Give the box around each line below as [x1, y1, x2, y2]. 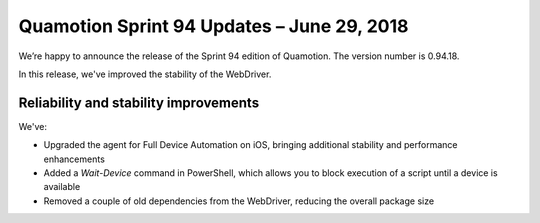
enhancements [43, 153, 105, 165]
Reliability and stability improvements [18, 94, 260, 111]
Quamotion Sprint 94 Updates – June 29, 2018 [18, 15, 409, 37]
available [43, 181, 81, 193]
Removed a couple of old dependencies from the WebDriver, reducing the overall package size [43, 195, 435, 207]
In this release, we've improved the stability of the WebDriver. [18, 68, 272, 80]
